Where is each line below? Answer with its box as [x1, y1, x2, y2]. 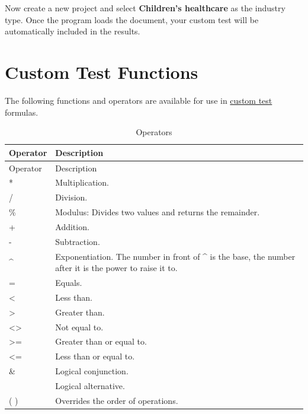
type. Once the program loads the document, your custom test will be [5, 13, 259, 26]
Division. [55, 191, 88, 203]
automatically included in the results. [5, 25, 140, 37]
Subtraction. [55, 235, 100, 247]
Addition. [55, 220, 89, 233]
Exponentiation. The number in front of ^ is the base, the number [55, 250, 296, 262]
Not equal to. [55, 320, 104, 333]
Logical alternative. [55, 379, 125, 391]
